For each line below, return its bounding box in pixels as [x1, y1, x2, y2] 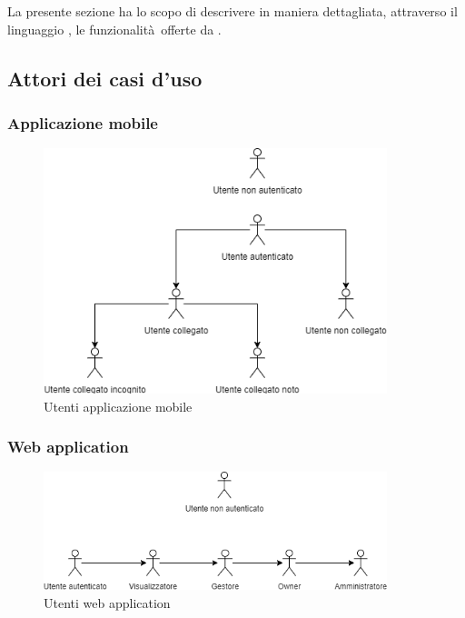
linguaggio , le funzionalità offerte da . [7, 19, 222, 38]
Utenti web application [44, 593, 171, 613]
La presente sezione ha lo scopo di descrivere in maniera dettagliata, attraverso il [7, 2, 458, 20]
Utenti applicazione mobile [44, 396, 193, 415]
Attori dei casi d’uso [7, 64, 203, 92]
